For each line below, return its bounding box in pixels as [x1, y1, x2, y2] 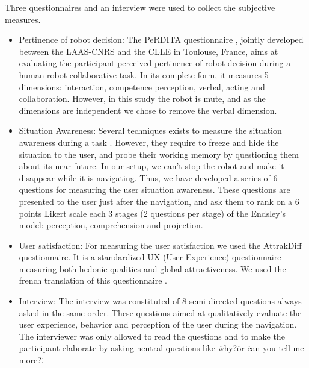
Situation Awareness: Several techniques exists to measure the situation [19, 124, 282, 137]
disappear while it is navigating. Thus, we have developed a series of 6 [19, 171, 278, 184]
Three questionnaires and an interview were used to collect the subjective [5, 1, 275, 13]
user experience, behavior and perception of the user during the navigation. [19, 318, 297, 331]
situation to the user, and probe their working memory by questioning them [19, 148, 299, 160]
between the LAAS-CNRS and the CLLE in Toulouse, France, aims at [19, 45, 278, 57]
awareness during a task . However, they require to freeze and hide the [19, 136, 279, 148]
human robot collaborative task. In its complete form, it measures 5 [19, 68, 269, 81]
